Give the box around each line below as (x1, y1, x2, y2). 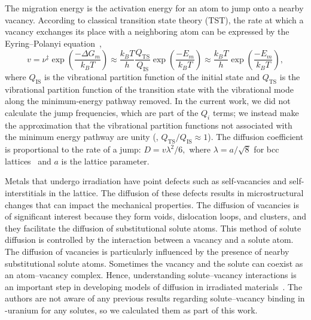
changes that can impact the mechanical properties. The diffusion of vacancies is (5, 198, 299, 211)
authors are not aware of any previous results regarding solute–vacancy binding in (5, 292, 305, 304)
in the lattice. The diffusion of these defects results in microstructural (48, 186, 304, 199)
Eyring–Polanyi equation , (5, 36, 102, 49)
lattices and (5, 154, 51, 167)
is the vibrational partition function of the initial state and (44, 71, 260, 83)
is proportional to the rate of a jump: (5, 143, 141, 156)
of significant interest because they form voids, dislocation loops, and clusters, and (5, 210, 306, 223)
